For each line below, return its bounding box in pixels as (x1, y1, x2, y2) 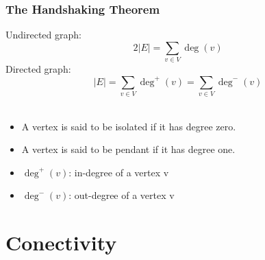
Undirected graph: (5, 27, 81, 42)
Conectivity (5, 228, 117, 257)
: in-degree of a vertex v (68, 165, 169, 179)
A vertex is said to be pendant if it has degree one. (21, 142, 236, 156)
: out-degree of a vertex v (68, 188, 175, 202)
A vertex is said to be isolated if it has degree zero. (21, 119, 236, 133)
